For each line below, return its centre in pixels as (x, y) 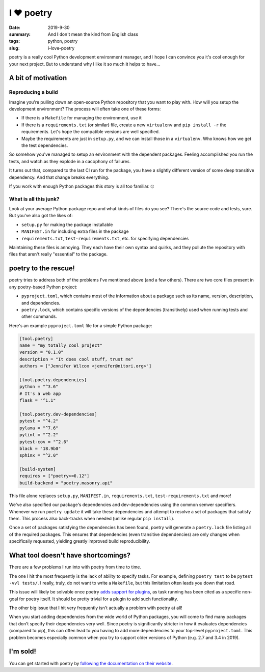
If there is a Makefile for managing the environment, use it (81, 118)
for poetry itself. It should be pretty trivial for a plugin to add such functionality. (99, 599)
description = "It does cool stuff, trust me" (76, 359)
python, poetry (63, 41)
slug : (14, 48)
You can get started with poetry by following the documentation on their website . (91, 663)
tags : (14, 41)
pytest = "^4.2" (39, 421)
